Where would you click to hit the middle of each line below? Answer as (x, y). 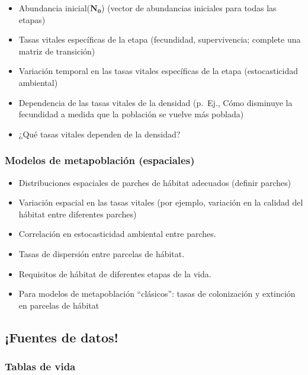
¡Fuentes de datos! (62, 337)
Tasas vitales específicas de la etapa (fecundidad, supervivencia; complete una (160, 39)
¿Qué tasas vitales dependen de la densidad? (100, 134)
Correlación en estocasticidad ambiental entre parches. (117, 234)
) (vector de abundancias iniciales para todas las (189, 8)
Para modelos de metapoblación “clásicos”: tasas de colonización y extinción (157, 294)
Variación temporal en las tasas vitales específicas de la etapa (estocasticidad (158, 71)
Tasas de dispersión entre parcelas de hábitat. (102, 253)
